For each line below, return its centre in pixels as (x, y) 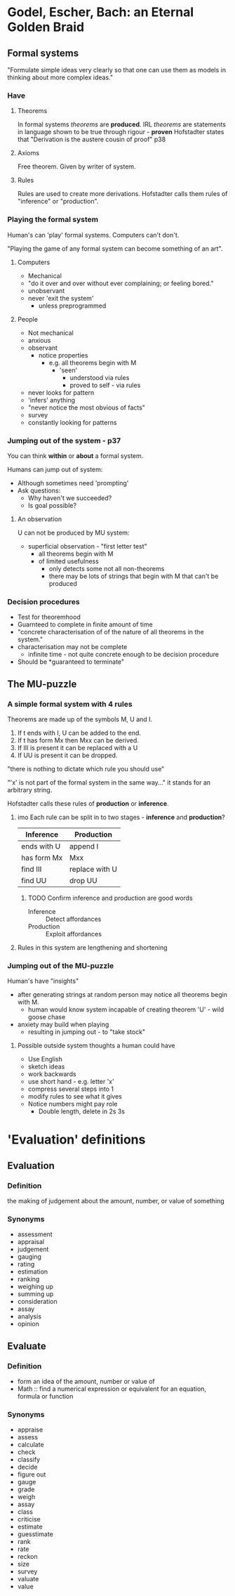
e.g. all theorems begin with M (93, 362)
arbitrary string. (30, 790)
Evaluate (27, 1346)
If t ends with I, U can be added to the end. (79, 733)
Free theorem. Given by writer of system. (76, 166)
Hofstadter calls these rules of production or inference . (88, 803)
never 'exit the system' (61, 298)
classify (29, 1460)
